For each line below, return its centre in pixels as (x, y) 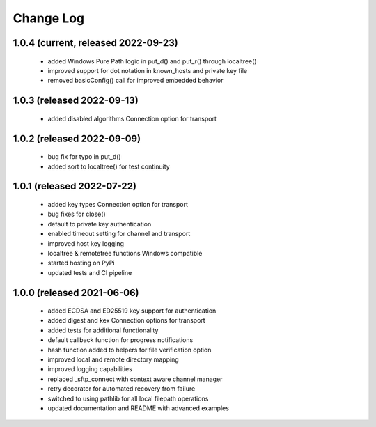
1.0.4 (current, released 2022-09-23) (95, 43)
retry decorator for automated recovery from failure (122, 389)
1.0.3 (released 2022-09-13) (76, 101)
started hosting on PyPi (81, 263)
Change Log (49, 18)
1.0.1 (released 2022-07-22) (75, 186)
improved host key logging (86, 243)
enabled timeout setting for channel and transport (119, 234)
